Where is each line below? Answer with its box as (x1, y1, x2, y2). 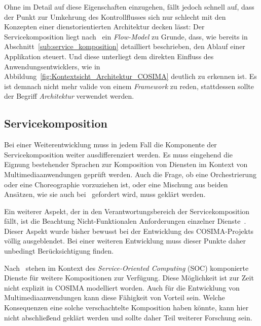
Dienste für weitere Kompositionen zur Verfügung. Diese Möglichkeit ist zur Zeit (4, 272, 254, 283)
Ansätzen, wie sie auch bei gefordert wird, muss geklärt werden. (4, 189, 206, 199)
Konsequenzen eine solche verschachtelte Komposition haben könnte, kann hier (4, 302, 249, 313)
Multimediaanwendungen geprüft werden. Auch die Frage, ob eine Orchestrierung (4, 169, 256, 179)
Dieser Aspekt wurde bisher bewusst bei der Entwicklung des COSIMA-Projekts (4, 225, 254, 236)
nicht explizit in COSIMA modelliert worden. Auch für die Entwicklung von (4, 282, 240, 293)
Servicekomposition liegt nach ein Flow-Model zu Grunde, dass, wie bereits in (4, 31, 248, 42)
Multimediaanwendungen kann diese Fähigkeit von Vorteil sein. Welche (4, 292, 225, 303)
